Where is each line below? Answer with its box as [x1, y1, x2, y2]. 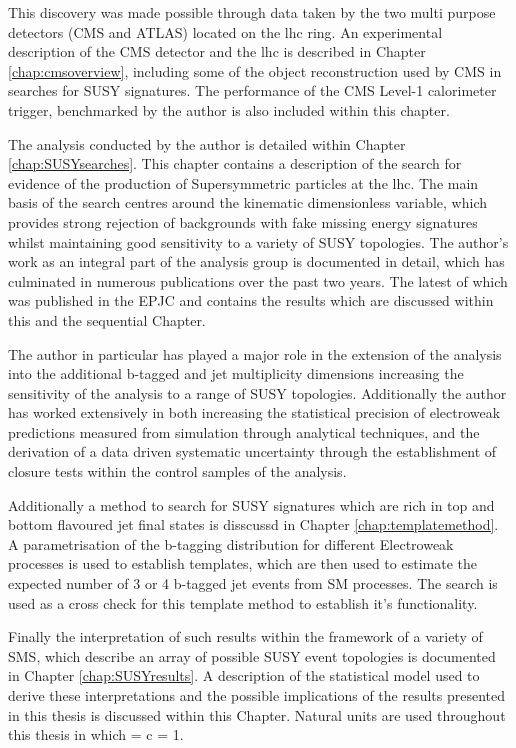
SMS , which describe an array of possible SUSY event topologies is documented [8, 645, 496, 666]
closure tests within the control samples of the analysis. [8, 461, 347, 482]
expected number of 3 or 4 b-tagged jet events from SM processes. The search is [8, 573, 498, 594]
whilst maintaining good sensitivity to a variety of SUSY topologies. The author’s [8, 231, 509, 252]
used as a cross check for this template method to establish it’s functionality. [8, 592, 478, 613]
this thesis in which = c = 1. [8, 724, 184, 745]
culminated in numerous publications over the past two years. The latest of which [8, 270, 508, 291]
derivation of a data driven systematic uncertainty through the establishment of [8, 441, 497, 462]
